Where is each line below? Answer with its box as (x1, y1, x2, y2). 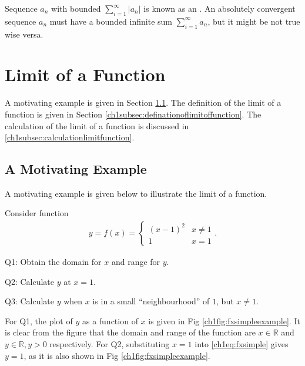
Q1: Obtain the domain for (5, 256, 102, 268)
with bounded (51, 2, 101, 14)
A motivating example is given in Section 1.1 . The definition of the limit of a (5, 96, 281, 109)
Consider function (5, 207, 69, 219)
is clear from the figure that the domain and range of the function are (5, 326, 256, 338)
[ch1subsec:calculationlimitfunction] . (5, 131, 135, 143)
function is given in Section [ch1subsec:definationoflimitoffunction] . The (5, 108, 262, 120)
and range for (111, 256, 160, 268)
